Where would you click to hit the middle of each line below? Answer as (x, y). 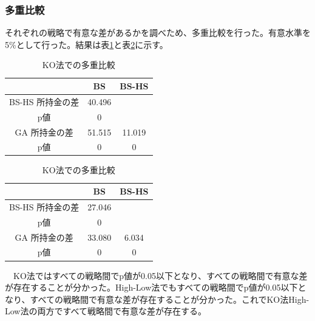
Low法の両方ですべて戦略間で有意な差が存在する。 (106, 311)
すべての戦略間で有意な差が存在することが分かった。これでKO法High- (170, 299)
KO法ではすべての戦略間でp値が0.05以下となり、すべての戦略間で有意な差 (160, 275)
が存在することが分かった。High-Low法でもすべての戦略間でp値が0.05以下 (151, 287)
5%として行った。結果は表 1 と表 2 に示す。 (86, 44)
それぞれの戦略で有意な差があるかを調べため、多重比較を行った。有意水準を (158, 33)
